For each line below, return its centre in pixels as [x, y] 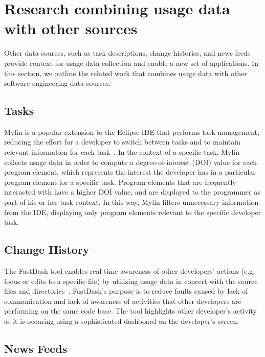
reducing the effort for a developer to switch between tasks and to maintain [122, 142]
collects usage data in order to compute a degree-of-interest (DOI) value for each [131, 162]
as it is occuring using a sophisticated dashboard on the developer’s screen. [122, 321]
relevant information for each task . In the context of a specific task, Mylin [122, 152]
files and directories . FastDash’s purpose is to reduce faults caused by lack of [126, 291]
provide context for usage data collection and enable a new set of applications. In [131, 63]
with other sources [71, 28]
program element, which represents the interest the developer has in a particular [130, 172]
